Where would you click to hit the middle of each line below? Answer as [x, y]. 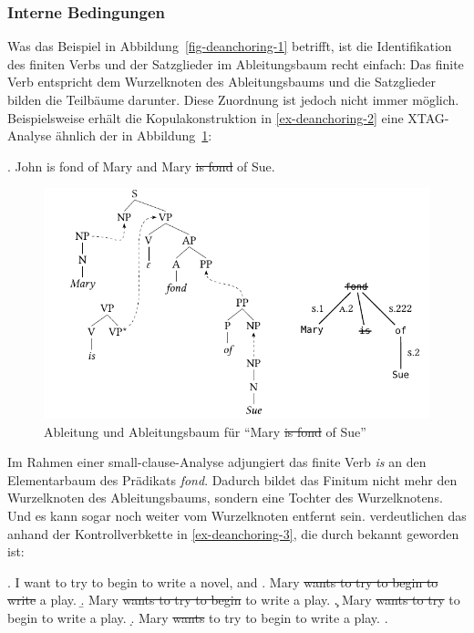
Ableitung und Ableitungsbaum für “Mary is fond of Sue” [205, 431]
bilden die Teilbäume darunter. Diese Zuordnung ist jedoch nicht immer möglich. [233, 99]
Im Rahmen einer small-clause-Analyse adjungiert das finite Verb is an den [217, 462]
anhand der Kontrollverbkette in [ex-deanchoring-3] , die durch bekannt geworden [233, 533]
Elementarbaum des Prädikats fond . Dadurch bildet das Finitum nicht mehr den [232, 479]
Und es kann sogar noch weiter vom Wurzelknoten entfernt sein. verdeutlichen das [237, 516]
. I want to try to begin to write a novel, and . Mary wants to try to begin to [223, 581]
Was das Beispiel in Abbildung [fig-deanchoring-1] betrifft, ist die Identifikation [230, 46]
